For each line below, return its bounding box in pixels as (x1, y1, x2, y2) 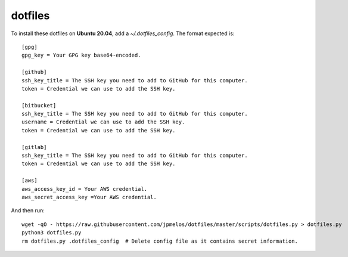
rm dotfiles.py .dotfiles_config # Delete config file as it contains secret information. (21, 237, 298, 244)
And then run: (11, 207, 45, 214)
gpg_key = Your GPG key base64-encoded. (21, 52, 141, 59)
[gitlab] (21, 144, 47, 150)
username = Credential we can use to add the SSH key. (21, 119, 185, 125)
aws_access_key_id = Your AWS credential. (21, 185, 148, 192)
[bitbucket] (21, 102, 57, 109)
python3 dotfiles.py (21, 230, 82, 236)
